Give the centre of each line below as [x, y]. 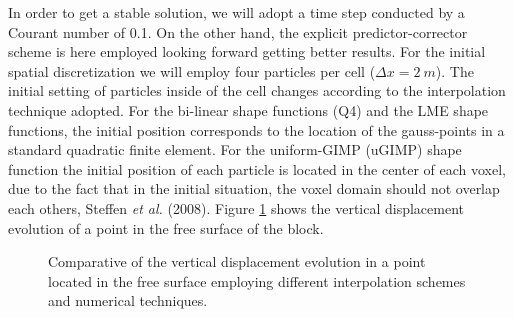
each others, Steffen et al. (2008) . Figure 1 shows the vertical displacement [236, 207]
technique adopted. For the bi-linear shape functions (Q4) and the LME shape [248, 109]
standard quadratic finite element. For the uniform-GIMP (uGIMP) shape [235, 149]
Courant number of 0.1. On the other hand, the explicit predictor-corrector [238, 31]
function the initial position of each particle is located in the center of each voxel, [257, 168]
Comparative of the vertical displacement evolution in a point [237, 261]
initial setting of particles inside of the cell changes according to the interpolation [257, 90]
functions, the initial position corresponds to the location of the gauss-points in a [256, 129]
